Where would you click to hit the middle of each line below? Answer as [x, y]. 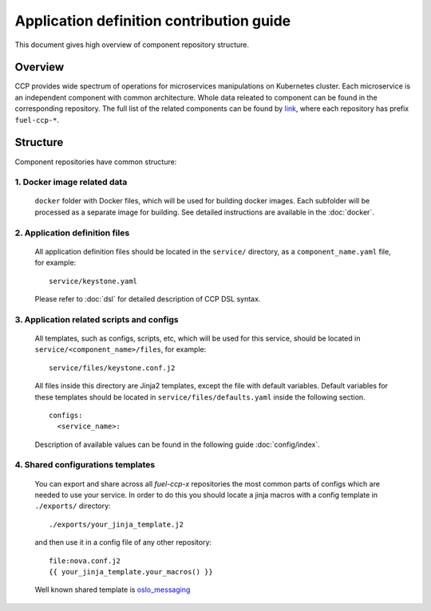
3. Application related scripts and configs [97, 319]
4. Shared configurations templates [85, 465]
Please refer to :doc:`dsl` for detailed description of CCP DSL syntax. [148, 299]
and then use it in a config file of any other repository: [123, 542]
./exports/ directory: [73, 506]
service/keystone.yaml [93, 281]
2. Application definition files [72, 233]
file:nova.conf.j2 [85, 561]
